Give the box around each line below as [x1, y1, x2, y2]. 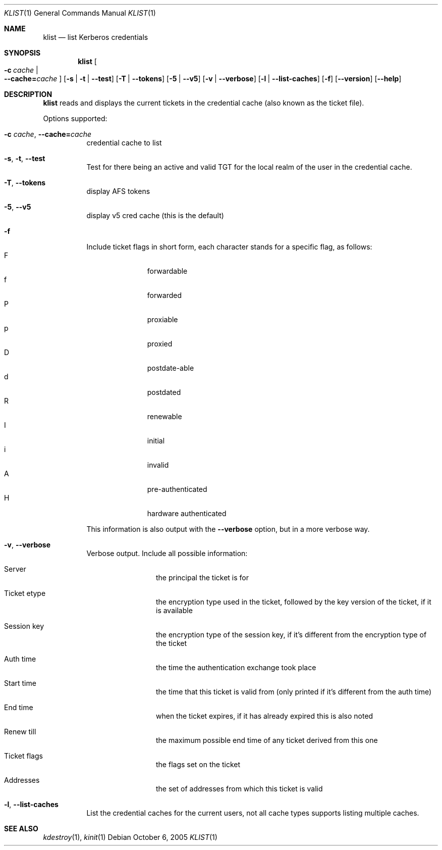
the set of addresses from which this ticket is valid [156, 784, 323, 793]
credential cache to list [86, 138, 162, 147]
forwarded [147, 291, 182, 299]
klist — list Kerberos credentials [43, 33, 148, 41]
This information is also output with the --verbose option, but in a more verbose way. [86, 525, 370, 533]
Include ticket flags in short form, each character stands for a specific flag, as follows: [86, 242, 372, 251]
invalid [147, 461, 169, 469]
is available [156, 606, 193, 615]
